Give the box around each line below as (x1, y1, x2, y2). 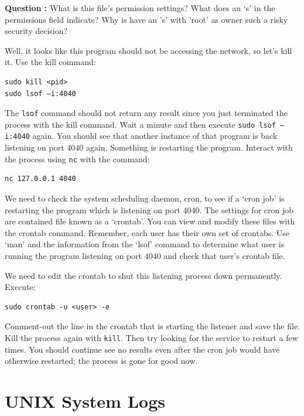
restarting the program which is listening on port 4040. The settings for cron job (5, 203, 294, 216)
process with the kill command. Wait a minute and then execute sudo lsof (5, 118, 276, 130)
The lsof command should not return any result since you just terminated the (5, 107, 288, 119)
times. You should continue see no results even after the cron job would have (5, 343, 280, 355)
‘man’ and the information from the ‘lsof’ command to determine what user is (5, 238, 285, 250)
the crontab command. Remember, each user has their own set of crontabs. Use (5, 226, 290, 238)
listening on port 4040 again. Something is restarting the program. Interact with (5, 141, 293, 154)
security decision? (5, 25, 68, 37)
